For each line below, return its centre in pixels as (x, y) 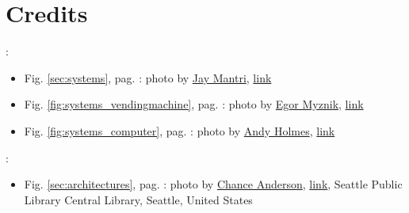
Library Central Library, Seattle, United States (138, 199)
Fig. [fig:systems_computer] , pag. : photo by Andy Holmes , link (180, 130)
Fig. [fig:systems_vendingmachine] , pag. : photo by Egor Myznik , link (194, 104)
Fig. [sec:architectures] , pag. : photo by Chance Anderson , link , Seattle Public (213, 184)
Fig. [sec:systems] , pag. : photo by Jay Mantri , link (148, 77)
